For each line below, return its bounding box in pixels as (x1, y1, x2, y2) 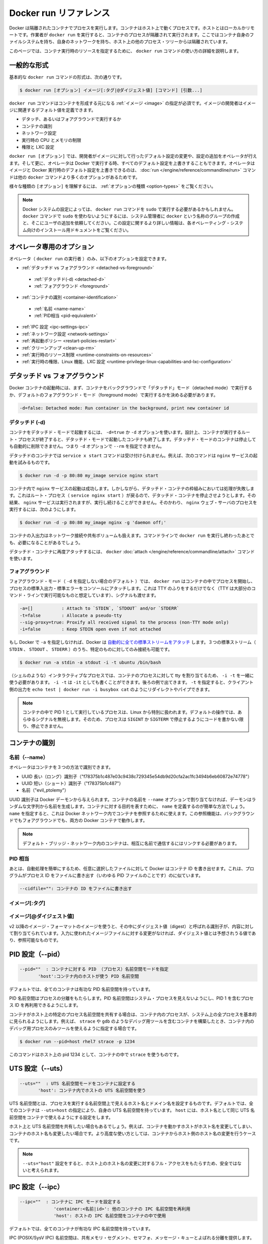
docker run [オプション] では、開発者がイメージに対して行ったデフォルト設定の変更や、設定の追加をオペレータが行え (9, 153, 258, 159)
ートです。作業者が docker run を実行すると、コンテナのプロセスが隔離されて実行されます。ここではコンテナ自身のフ (9, 31, 254, 37)
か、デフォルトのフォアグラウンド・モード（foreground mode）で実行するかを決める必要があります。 (9, 392, 218, 398)
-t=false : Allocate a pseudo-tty (19, 613, 122, 618)
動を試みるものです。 (9, 459, 53, 465)
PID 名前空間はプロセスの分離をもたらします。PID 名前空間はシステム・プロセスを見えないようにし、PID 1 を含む (9, 995, 241, 1001)
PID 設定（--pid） (9, 950, 64, 959)
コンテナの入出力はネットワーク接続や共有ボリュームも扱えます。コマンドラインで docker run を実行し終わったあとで (9, 532, 255, 538)
